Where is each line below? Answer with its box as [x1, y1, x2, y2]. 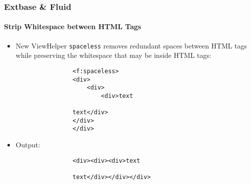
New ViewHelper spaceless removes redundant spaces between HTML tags [15, 40, 247, 50]
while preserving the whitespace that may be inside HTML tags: [15, 50, 211, 60]
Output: [15, 139, 40, 150]
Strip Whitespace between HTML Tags [4, 21, 141, 32]
